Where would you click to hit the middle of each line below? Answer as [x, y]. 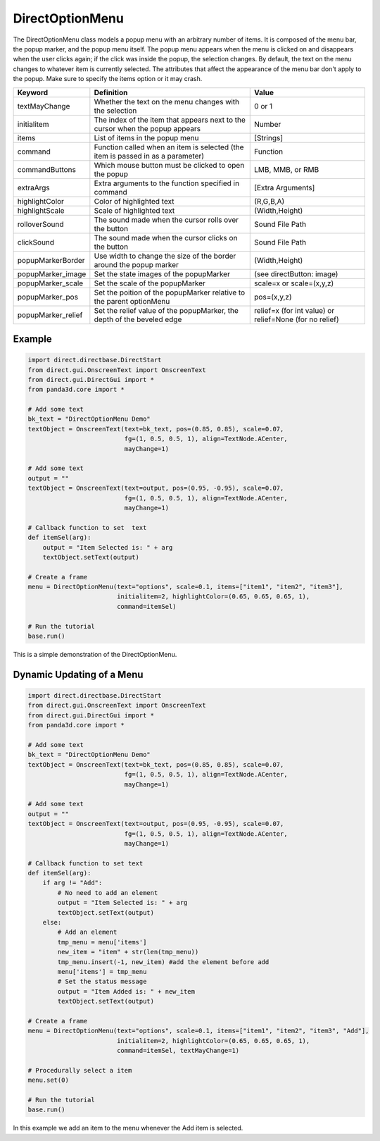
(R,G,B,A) [270, 201]
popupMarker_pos [48, 297]
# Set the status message [102, 982]
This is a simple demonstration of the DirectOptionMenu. [95, 655]
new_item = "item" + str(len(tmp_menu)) [128, 952]
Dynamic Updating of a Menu [78, 674]
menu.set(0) [49, 1080]
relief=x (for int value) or [294, 310]
